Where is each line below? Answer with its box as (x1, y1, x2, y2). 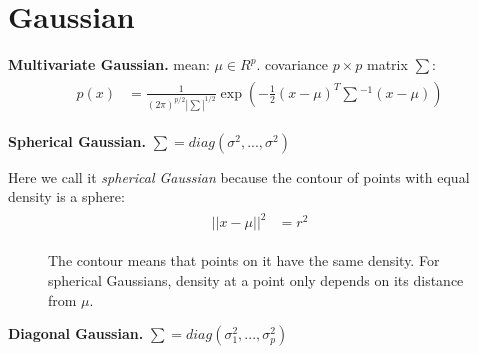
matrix (366, 54, 408, 75)
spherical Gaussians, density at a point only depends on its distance (48, 270, 464, 290)
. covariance (256, 54, 329, 75)
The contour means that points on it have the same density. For (48, 250, 440, 271)
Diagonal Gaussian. (8, 323, 144, 344)
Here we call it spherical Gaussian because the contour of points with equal (8, 166, 470, 187)
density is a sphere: (8, 186, 125, 207)
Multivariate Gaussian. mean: (8, 54, 210, 75)
